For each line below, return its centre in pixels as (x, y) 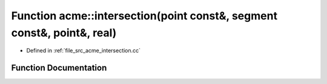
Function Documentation (59, 68)
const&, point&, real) (64, 33)
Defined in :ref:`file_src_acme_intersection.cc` (84, 51)
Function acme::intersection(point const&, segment (144, 16)
